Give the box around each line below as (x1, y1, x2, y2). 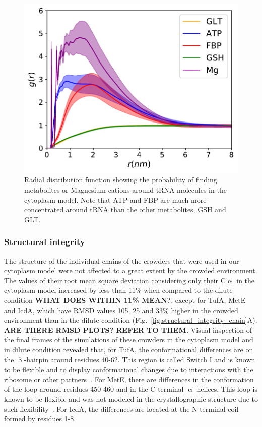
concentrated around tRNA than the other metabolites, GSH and (24, 204, 226, 215)
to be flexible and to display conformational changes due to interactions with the (4, 364, 253, 375)
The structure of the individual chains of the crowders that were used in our (4, 255, 239, 266)
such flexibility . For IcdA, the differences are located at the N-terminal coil (4, 403, 239, 414)
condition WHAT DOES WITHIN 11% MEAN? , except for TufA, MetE (4, 295, 246, 306)
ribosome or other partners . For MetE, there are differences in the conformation (4, 374, 254, 384)
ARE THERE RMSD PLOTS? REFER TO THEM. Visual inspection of (4, 324, 252, 335)
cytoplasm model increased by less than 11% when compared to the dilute (4, 285, 233, 295)
